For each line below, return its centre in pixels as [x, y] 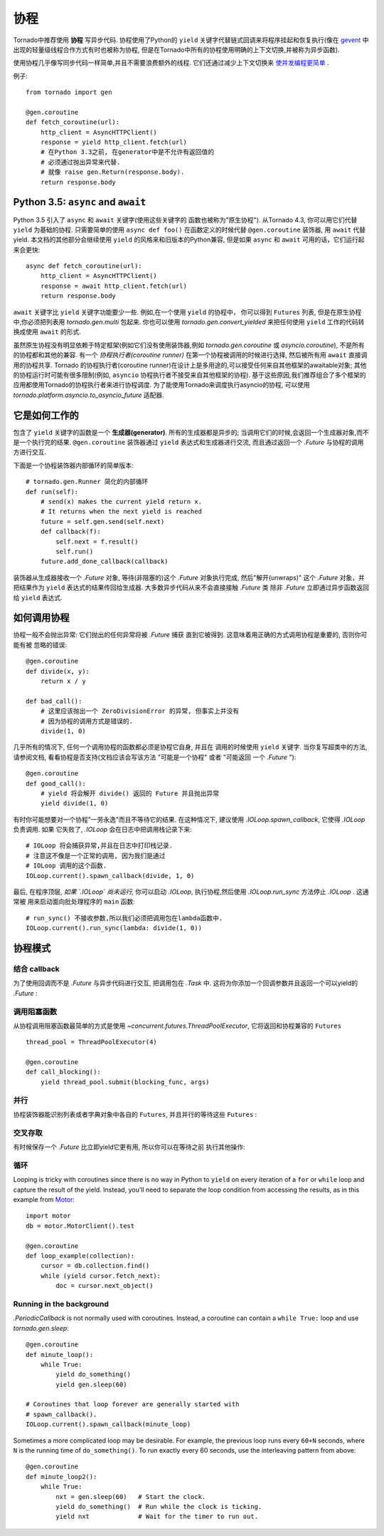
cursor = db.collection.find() [95, 1266]
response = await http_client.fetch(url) [114, 286]
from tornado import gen [69, 92]
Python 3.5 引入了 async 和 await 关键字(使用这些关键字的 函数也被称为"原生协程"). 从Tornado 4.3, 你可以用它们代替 [185, 220]
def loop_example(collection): [80, 1256]
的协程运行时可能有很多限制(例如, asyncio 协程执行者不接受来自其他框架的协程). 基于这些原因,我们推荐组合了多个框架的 [190, 375]
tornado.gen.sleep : [41, 1328]
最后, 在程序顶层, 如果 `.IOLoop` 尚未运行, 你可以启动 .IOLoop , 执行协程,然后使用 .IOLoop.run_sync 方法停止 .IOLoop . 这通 [191, 892]
